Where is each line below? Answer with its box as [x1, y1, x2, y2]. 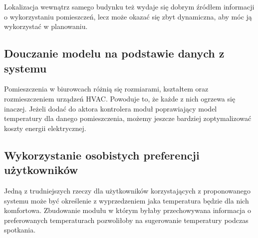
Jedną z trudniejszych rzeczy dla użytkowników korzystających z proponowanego [4, 185, 251, 195]
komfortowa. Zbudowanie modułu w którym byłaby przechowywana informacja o [4, 205, 251, 215]
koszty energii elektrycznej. [4, 122, 86, 133]
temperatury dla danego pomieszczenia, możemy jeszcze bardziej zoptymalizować [4, 113, 252, 123]
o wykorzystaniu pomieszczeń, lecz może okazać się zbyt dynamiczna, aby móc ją [4, 11, 252, 21]
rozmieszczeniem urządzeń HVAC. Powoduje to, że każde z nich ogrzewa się [4, 93, 236, 103]
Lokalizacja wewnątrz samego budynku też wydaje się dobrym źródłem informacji [4, 1, 255, 11]
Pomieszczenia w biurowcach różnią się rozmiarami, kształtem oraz [4, 83, 209, 94]
